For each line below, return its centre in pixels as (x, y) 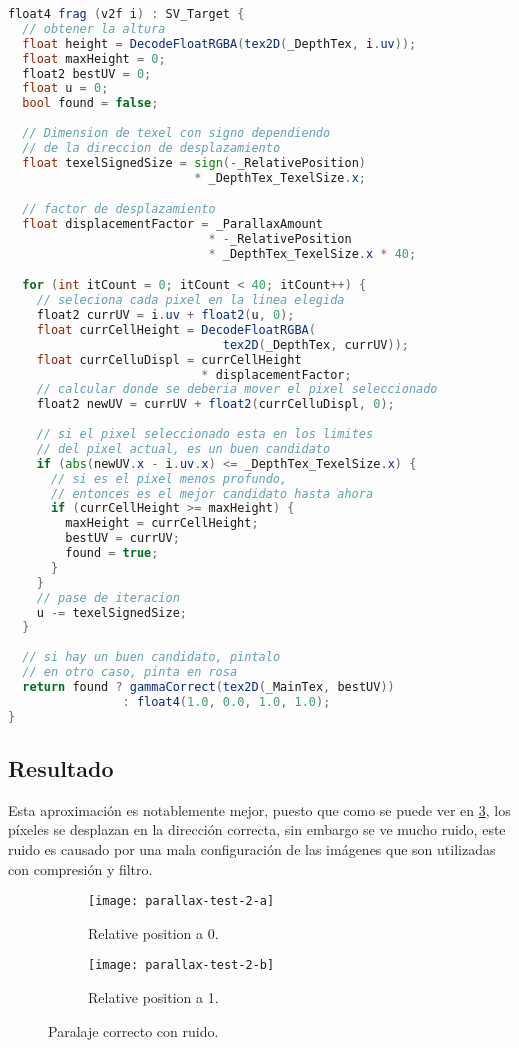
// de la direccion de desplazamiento (151, 147)
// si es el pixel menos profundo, (169, 478)
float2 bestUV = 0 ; (87, 73)
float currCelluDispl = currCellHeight (169, 359)
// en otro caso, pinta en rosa (130, 672)
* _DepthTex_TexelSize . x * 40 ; (312, 253)
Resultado (61, 767)
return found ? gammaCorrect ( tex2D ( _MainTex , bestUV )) (208, 686)
